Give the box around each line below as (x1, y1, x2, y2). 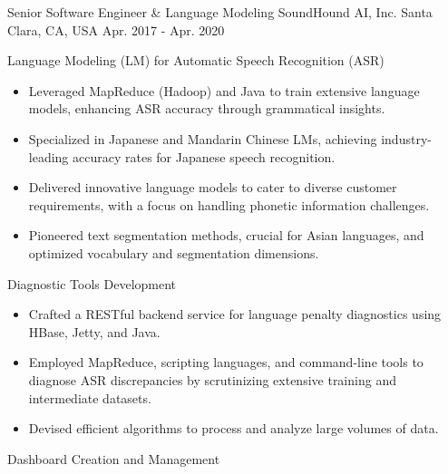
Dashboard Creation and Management (7, 449, 220, 468)
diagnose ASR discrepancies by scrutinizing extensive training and (28, 370, 396, 389)
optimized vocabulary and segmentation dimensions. (28, 243, 319, 262)
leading (28, 147, 69, 166)
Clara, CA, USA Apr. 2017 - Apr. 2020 (7, 20, 225, 39)
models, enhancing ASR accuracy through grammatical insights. (28, 99, 385, 118)
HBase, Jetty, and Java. (28, 322, 161, 341)
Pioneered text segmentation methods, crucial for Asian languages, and (28, 226, 424, 245)
